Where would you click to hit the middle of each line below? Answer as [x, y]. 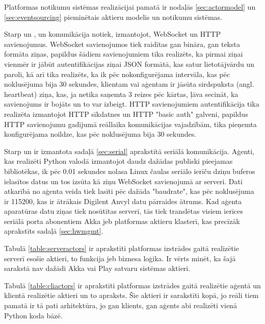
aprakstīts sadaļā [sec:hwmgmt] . [54, 231]
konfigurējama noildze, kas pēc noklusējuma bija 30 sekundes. [100, 134]
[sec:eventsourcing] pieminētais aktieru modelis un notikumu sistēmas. [113, 17]
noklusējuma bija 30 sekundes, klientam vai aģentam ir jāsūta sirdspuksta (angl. [129, 84]
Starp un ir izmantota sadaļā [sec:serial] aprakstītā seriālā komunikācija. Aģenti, [129, 151]
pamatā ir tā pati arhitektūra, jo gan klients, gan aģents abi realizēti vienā [121, 305]
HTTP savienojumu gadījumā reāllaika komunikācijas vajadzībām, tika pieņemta [130, 124]
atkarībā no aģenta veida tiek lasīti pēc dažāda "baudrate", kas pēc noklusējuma [129, 191]
